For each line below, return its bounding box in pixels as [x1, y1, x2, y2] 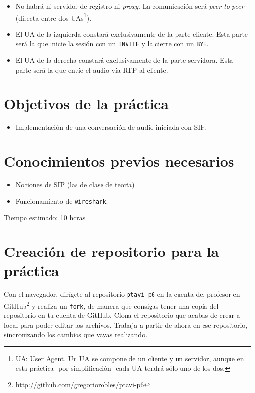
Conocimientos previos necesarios [4, 151, 234, 171]
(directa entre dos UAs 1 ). [15, 11, 92, 23]
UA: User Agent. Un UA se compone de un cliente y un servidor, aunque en [15, 353, 244, 364]
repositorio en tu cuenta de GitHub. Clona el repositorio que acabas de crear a [4, 310, 240, 320]
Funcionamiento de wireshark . [15, 196, 108, 206]
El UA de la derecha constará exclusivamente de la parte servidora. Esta [15, 55, 233, 65]
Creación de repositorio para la [4, 241, 219, 261]
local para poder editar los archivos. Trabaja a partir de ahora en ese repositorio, [4, 319, 248, 330]
